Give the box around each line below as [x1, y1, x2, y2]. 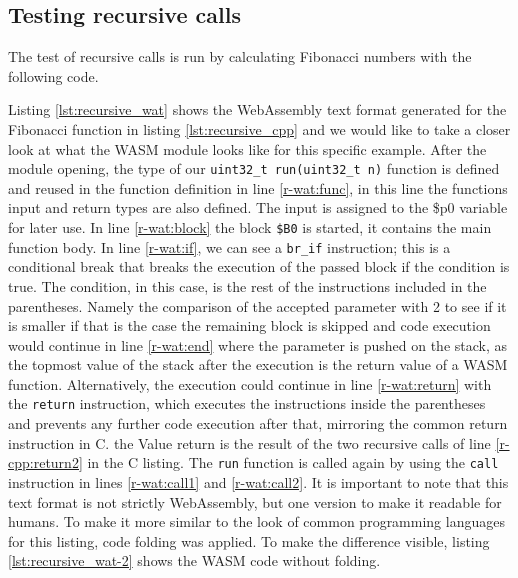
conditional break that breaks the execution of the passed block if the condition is [8, 256, 510, 277]
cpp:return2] [8, 452, 83, 473]
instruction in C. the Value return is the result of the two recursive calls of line [8, 432, 491, 453]
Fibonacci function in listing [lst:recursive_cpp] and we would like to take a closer [8, 118, 511, 139]
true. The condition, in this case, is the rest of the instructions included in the [8, 275, 487, 296]
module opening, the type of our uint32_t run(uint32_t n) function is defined [8, 158, 500, 179]
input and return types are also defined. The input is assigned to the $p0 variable [8, 197, 508, 218]
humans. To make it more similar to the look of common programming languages [8, 511, 505, 532]
